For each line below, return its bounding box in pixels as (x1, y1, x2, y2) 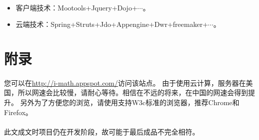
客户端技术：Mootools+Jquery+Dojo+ (15, 2, 137, 12)
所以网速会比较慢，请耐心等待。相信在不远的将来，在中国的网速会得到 (17, 87, 248, 98)
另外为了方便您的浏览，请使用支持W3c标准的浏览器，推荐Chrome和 (20, 97, 240, 107)
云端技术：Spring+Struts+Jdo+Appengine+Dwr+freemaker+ (15, 19, 208, 29)
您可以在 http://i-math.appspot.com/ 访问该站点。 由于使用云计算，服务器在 (4, 77, 246, 88)
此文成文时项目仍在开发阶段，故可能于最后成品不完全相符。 (4, 126, 199, 137)
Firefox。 (4, 107, 33, 117)
